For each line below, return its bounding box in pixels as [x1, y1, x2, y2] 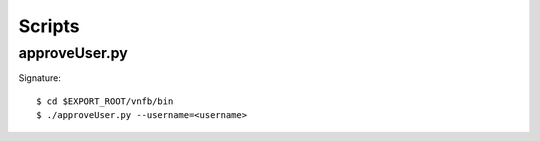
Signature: [18, 72, 62, 84]
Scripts [18, 15, 80, 37]
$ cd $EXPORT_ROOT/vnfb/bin [36, 95, 174, 107]
